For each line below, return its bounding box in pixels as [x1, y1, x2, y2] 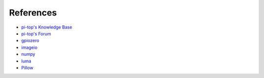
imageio [21, 44, 38, 50]
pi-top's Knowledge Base [21, 24, 72, 30]
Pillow [21, 64, 34, 70]
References [9, 7, 57, 18]
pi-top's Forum [21, 31, 51, 36]
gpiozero [21, 38, 39, 44]
